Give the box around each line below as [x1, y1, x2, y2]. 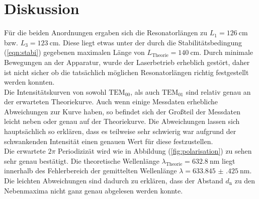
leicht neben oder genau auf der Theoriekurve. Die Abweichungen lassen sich [4, 116, 240, 126]
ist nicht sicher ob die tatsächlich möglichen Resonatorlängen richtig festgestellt [4, 67, 249, 77]
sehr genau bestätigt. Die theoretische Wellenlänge [4, 155, 159, 166]
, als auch [130, 86, 160, 97]
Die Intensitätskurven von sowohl [4, 86, 107, 97]
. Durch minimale [199, 47, 253, 57]
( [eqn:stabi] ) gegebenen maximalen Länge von [4, 47, 145, 57]
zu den [234, 175, 255, 186]
